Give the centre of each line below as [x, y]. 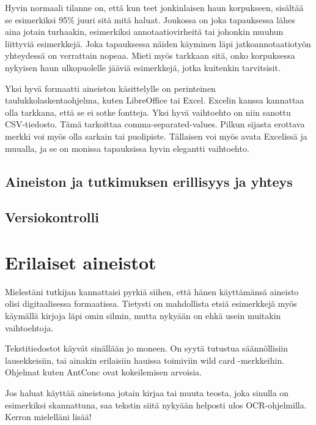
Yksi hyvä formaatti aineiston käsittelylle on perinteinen [110, 88]
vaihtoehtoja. [29, 327]
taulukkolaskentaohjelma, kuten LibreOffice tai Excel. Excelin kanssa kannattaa [155, 100]
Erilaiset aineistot [81, 262]
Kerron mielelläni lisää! [48, 417]
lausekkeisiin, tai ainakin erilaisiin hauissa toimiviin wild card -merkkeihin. [145, 360]
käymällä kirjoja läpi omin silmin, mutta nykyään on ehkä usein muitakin [143, 315]
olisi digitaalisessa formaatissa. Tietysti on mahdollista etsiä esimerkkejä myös [151, 303]
